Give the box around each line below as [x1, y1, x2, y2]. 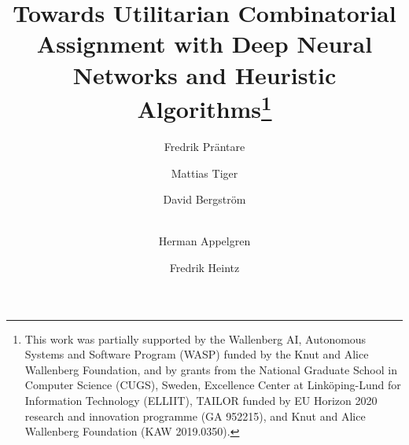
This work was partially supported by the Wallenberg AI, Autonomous [24, 330, 367, 347]
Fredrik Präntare [164, 138, 245, 155]
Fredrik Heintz [169, 259, 240, 275]
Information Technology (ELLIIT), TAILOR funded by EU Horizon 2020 [24, 392, 378, 408]
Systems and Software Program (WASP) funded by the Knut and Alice [24, 346, 369, 362]
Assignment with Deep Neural [36, 28, 373, 60]
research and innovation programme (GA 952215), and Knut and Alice [24, 407, 366, 424]
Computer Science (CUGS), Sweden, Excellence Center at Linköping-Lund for [24, 377, 401, 393]
